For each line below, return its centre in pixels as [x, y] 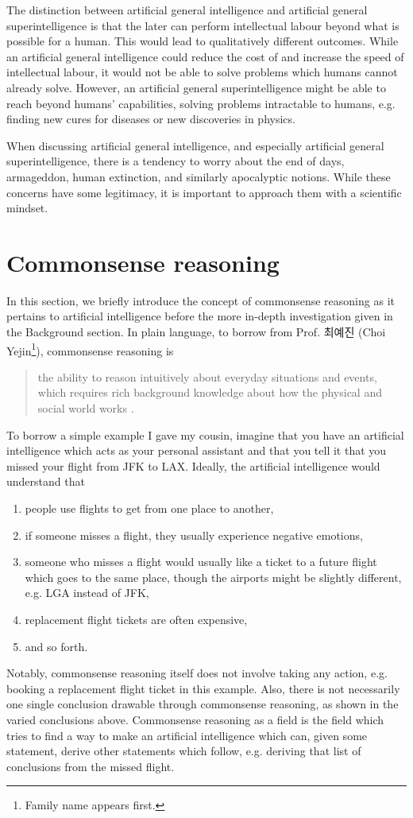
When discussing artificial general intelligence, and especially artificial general [195, 145]
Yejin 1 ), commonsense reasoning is [90, 349]
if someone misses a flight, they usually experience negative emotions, [194, 535]
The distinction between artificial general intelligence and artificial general [187, 10]
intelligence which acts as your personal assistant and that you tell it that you [197, 450]
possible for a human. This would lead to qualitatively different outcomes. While [203, 41]
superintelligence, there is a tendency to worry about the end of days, [176, 161]
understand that [46, 481]
